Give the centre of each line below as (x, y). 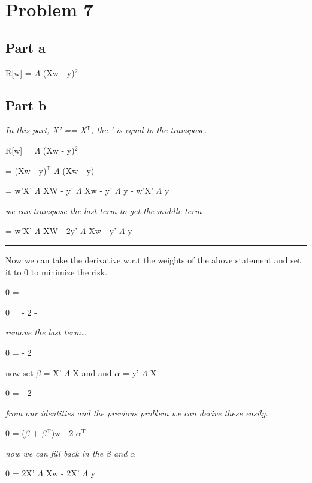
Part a (25, 47)
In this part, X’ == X (46, 130)
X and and (92, 372)
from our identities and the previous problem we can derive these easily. (137, 412)
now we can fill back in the (54, 453)
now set (19, 372)
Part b (26, 105)
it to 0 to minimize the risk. (57, 271)
